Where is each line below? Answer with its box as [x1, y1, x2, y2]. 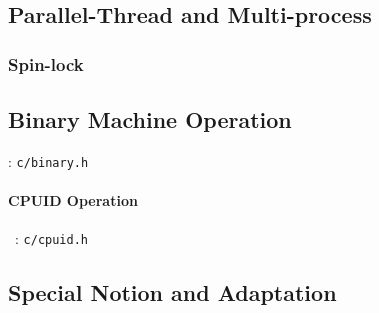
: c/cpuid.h [14, 228, 88, 249]
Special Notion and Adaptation [8, 277, 337, 308]
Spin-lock [8, 51, 84, 76]
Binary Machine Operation [8, 104, 292, 135]
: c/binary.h [8, 150, 89, 171]
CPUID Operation [8, 190, 138, 211]
